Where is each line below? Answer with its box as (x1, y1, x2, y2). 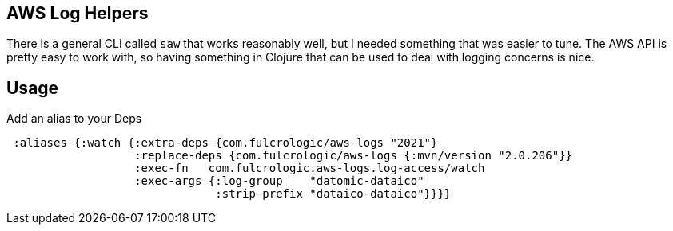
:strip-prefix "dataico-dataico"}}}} (215, 187, 452, 201)
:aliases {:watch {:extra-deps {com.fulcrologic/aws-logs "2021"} (13, 136, 438, 150)
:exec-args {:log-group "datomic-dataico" (134, 174, 424, 188)
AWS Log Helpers (6, 3, 149, 23)
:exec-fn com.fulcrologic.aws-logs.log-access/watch (134, 162, 485, 175)
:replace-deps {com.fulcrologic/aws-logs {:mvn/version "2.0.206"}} (134, 149, 573, 162)
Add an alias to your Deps (6, 112, 142, 126)
